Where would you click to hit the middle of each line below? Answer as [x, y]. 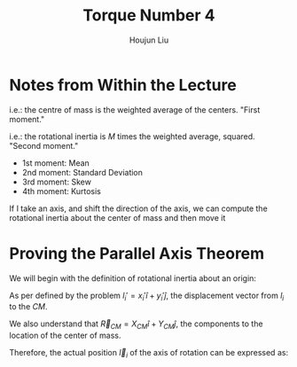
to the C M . [28, 307]
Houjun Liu [149, 40]
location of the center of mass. [65, 336]
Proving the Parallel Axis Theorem [137, 253]
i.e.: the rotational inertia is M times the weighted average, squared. [132, 136]
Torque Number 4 [149, 16]
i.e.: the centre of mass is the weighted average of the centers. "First [135, 109]
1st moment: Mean [56, 163]
